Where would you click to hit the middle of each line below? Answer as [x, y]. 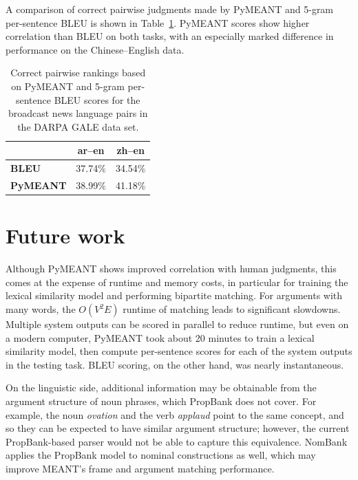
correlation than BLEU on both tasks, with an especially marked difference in [170, 36]
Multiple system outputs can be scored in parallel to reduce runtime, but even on [177, 324]
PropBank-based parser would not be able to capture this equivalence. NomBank [177, 441]
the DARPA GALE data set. [78, 126]
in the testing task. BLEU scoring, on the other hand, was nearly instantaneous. [175, 364]
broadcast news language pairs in [78, 113]
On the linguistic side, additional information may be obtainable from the [161, 388]
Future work [65, 236]
